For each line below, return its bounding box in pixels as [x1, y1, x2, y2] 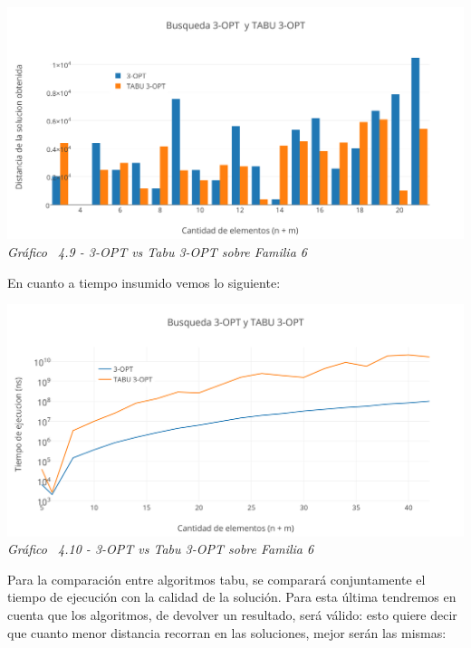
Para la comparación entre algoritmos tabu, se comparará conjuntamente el [7, 569, 426, 588]
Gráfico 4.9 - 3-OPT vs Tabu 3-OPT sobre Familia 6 [7, 243, 307, 262]
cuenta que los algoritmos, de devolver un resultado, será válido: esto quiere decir [7, 605, 457, 624]
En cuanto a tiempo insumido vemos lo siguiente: [7, 272, 281, 291]
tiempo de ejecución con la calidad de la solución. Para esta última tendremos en [7, 587, 457, 606]
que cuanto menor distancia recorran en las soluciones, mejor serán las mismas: [7, 623, 447, 642]
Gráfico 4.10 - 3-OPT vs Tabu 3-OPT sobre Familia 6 [7, 539, 314, 558]
